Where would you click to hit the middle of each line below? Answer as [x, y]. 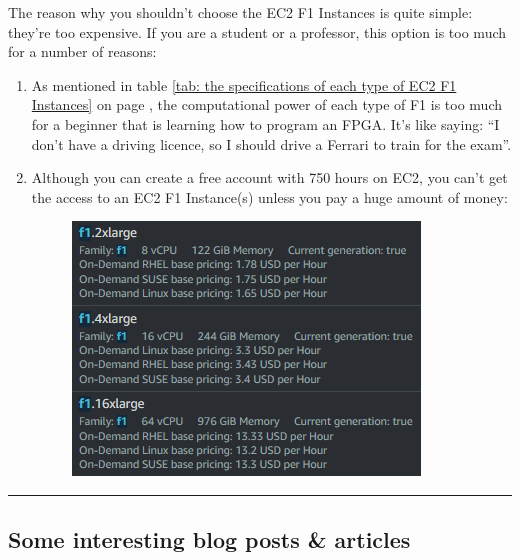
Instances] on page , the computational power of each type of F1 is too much [267, 104]
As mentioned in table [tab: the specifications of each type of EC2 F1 [244, 84]
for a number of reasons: [82, 51]
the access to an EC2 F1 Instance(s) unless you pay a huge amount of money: [269, 196]
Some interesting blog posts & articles [209, 539]
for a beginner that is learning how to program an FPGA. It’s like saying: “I [265, 123]
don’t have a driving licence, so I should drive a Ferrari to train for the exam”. [271, 143]
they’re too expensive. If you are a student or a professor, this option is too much [257, 31]
